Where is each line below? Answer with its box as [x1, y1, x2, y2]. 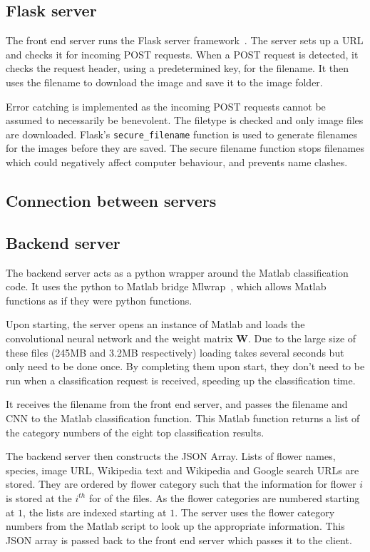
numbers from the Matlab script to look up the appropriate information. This [6, 518, 345, 533]
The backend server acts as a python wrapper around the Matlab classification [6, 265, 349, 280]
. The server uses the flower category [175, 504, 335, 519]
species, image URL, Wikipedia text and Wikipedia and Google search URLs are [6, 462, 359, 477]
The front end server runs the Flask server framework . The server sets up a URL [6, 33, 364, 48]
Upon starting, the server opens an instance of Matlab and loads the [6, 317, 305, 332]
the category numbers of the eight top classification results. [6, 424, 264, 439]
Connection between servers [6, 190, 217, 211]
